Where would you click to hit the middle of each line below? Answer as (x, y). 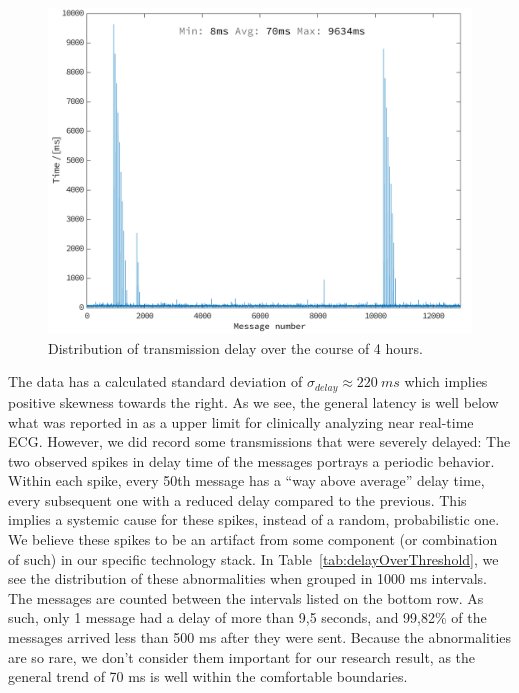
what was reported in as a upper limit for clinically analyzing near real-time (241, 421)
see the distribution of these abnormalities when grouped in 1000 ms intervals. (247, 578)
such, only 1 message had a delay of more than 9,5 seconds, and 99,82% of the (247, 617)
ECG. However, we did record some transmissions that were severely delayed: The (259, 441)
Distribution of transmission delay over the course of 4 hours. (235, 347)
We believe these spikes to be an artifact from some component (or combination (253, 539)
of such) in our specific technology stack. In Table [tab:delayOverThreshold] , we (253, 558)
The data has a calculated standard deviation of (155, 381)
